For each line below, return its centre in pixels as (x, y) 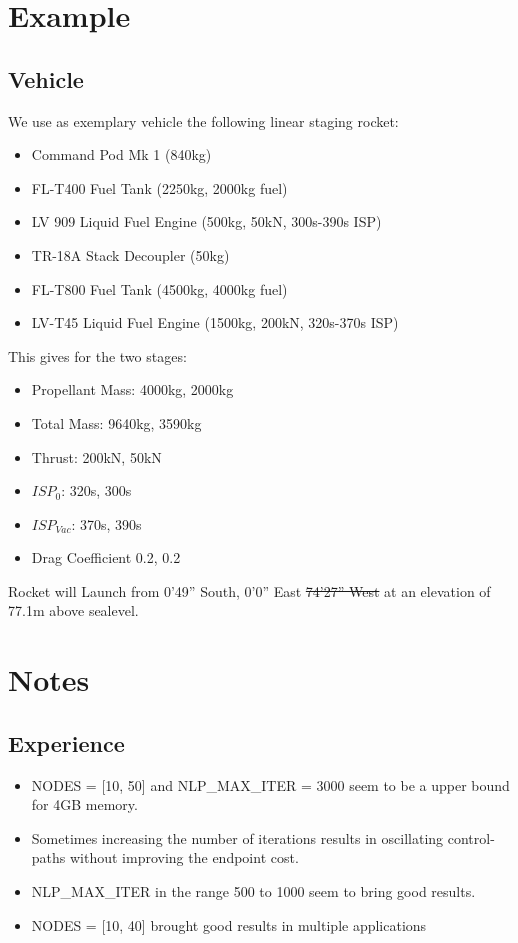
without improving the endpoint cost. (184, 857)
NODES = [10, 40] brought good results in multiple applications (229, 924)
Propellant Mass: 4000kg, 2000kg (132, 389)
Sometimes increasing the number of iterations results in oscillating (237, 837)
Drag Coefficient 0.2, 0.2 (106, 557)
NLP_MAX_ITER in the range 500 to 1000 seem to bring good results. (253, 891)
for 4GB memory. (84, 804)
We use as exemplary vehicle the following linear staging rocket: (203, 120)
